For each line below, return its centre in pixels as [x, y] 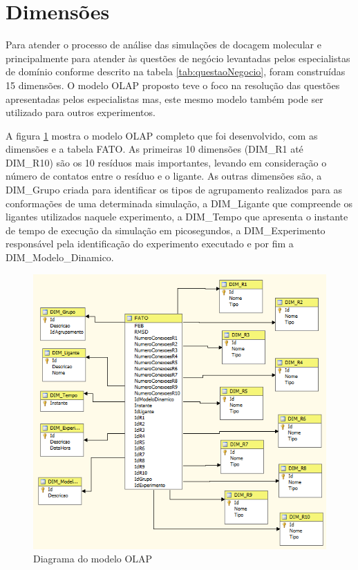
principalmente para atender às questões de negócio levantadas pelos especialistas [178, 58]
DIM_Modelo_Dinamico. [60, 257]
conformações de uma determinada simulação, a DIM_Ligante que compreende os [179, 203]
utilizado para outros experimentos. [81, 112]
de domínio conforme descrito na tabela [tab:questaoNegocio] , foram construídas [176, 72]
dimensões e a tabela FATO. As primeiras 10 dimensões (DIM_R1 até [154, 149]
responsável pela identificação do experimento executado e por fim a [150, 244]
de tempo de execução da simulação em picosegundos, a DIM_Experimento [166, 230]
